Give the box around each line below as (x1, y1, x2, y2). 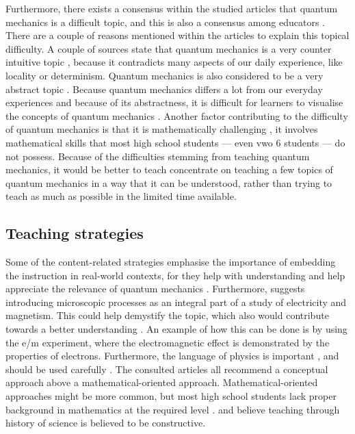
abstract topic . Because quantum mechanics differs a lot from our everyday (5, 81, 323, 96)
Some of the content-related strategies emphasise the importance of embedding (5, 255, 336, 269)
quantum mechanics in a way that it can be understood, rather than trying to (5, 175, 332, 190)
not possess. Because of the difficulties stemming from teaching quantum (5, 149, 310, 163)
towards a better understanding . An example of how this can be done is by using (5, 322, 347, 336)
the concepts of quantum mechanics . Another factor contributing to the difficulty (5, 108, 348, 123)
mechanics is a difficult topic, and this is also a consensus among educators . (5, 14, 325, 29)
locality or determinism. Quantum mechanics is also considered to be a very (5, 68, 324, 82)
